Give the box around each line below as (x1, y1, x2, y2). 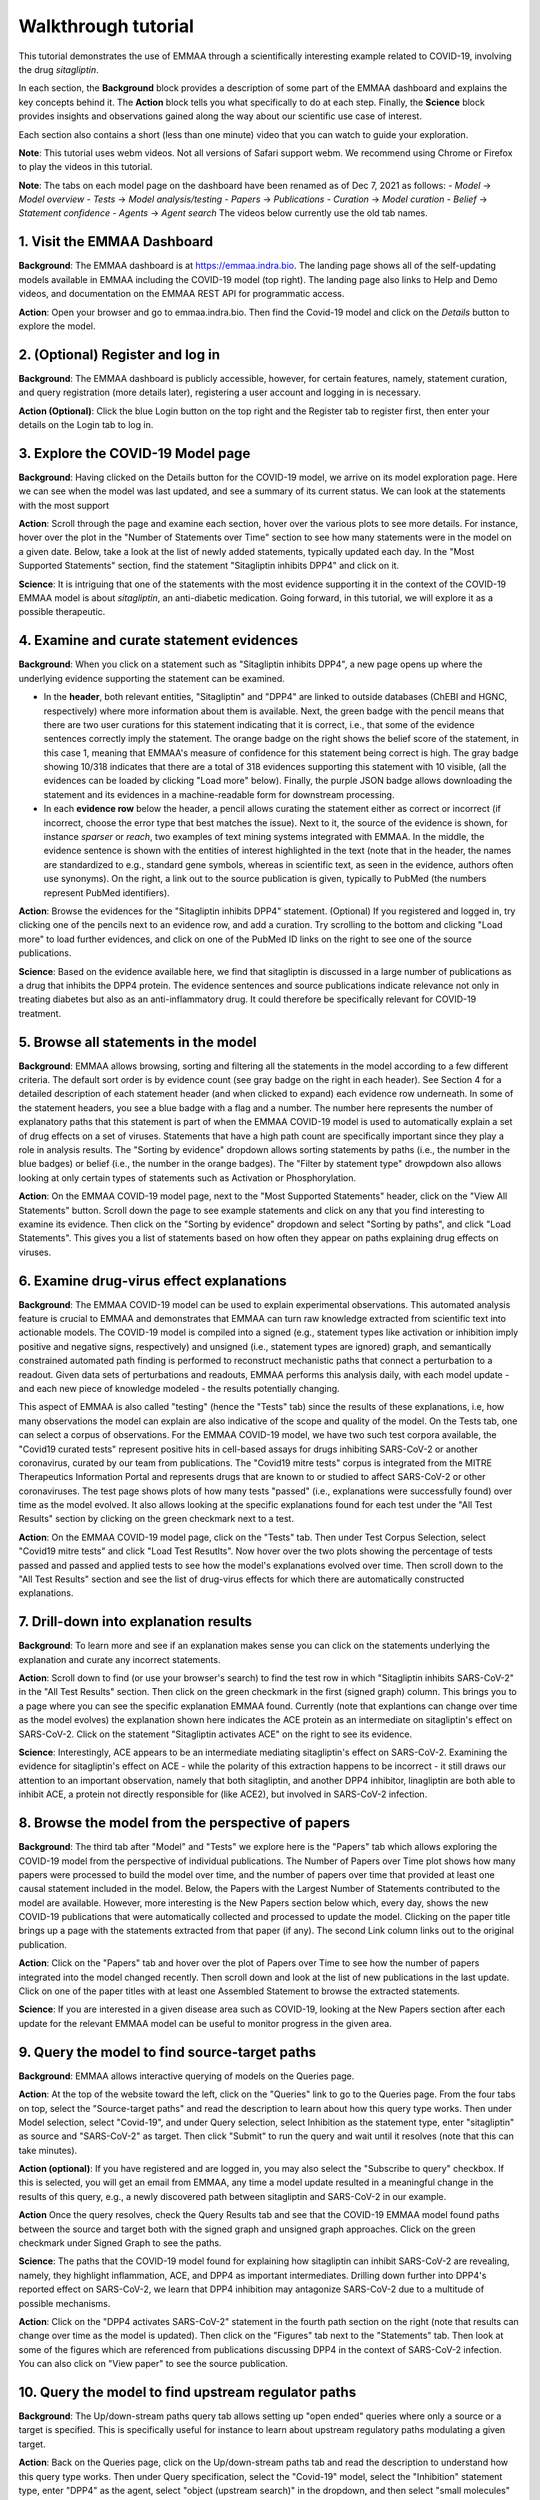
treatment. (18, 1007, 62, 1019)
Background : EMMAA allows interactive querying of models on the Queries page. (18, 2070, 355, 2082)
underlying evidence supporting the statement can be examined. (18, 672, 285, 684)
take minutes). (18, 2144, 78, 2156)
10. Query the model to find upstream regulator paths (18, 2383, 357, 2400)
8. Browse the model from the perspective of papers (18, 1815, 350, 1832)
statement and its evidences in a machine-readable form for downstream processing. (43, 788, 395, 800)
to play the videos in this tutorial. (18, 161, 153, 173)
